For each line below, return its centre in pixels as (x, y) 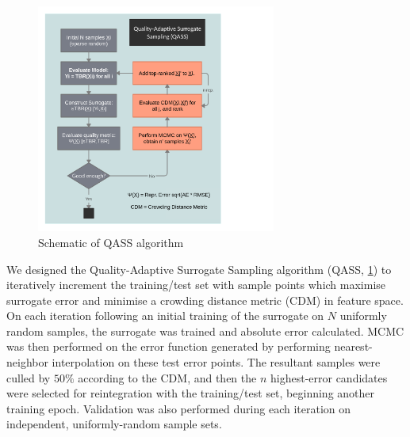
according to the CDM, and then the (167, 377)
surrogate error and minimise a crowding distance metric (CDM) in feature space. (205, 300)
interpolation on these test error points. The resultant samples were (216, 362)
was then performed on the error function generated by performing (169, 346)
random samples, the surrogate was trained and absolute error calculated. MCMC (205, 331)
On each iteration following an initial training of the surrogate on (165, 315)
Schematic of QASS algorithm (111, 242)
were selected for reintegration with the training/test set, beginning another (191, 393)
